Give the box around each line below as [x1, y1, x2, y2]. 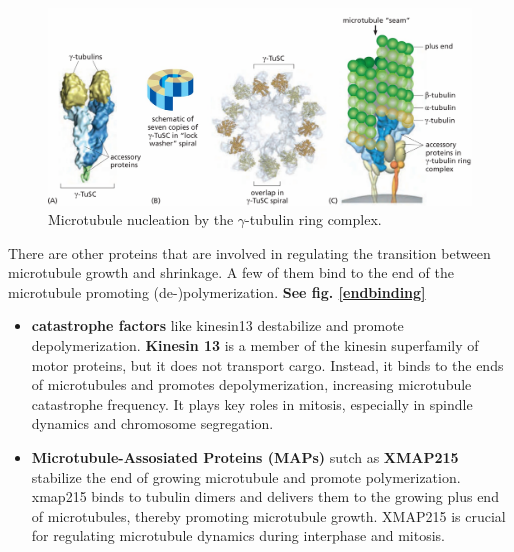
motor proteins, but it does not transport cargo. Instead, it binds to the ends [31, 354, 504, 375]
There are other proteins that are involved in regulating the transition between [8, 242, 491, 263]
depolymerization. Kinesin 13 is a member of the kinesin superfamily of [31, 335, 479, 356]
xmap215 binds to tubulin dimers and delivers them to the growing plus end [31, 486, 499, 507]
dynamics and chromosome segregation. [31, 413, 274, 434]
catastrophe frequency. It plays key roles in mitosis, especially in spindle [31, 393, 473, 414]
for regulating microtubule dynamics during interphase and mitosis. [31, 525, 445, 546]
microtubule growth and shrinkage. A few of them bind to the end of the [8, 262, 454, 283]
